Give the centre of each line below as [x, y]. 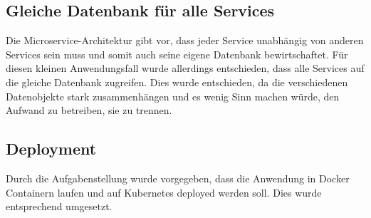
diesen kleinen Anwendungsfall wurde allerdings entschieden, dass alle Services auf [185, 68]
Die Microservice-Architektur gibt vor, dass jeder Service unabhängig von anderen [185, 40]
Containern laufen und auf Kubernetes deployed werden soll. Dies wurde [164, 192]
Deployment [51, 149]
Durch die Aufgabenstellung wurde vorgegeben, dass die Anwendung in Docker [178, 178]
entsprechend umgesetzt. [59, 206]
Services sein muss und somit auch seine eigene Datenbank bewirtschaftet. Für [177, 54]
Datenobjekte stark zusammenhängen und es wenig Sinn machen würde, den [173, 96]
